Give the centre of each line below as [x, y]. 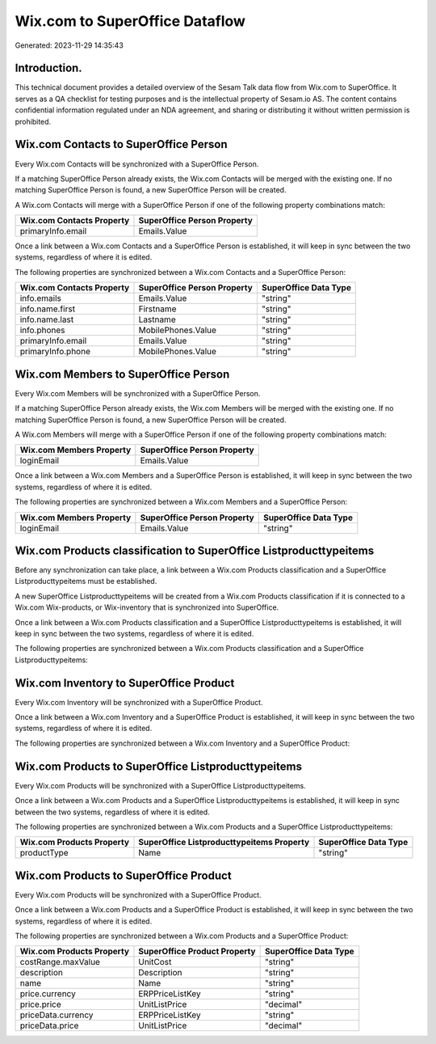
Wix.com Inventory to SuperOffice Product [125, 683]
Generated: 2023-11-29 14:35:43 [69, 45]
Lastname [157, 319]
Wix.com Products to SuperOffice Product [123, 875]
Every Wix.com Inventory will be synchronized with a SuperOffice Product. [139, 702]
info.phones [42, 330]
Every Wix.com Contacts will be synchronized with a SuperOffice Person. [137, 164]
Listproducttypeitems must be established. [86, 581]
